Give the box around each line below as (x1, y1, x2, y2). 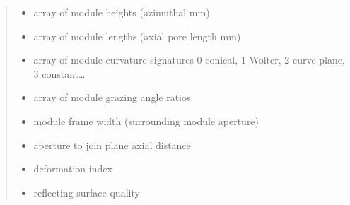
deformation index (33, 161, 112, 176)
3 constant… (33, 66, 86, 81)
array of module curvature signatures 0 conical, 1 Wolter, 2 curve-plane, (33, 52, 345, 67)
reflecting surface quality (33, 184, 140, 199)
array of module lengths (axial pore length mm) (33, 28, 241, 43)
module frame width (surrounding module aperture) (33, 113, 259, 128)
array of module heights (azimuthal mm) (33, 5, 210, 19)
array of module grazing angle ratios (33, 90, 191, 105)
